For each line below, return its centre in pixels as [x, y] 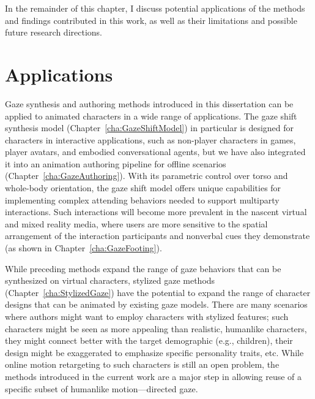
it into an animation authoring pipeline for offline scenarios [116, 163]
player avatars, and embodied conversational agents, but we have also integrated [155, 152]
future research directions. [54, 32]
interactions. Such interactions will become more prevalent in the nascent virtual [156, 212]
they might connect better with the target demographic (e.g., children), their [149, 340]
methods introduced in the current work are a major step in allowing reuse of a [154, 376]
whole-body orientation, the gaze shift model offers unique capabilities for [143, 188]
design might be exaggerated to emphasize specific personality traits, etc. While [154, 352]
